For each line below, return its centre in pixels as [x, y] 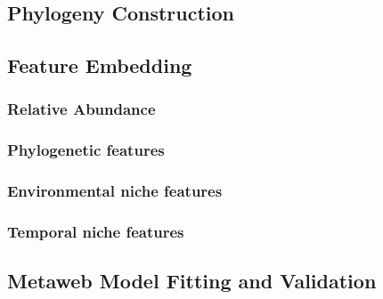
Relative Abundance [81, 109]
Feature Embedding [100, 65]
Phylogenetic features [86, 150]
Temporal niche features [96, 232]
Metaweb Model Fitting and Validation [192, 281]
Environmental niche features [115, 191]
